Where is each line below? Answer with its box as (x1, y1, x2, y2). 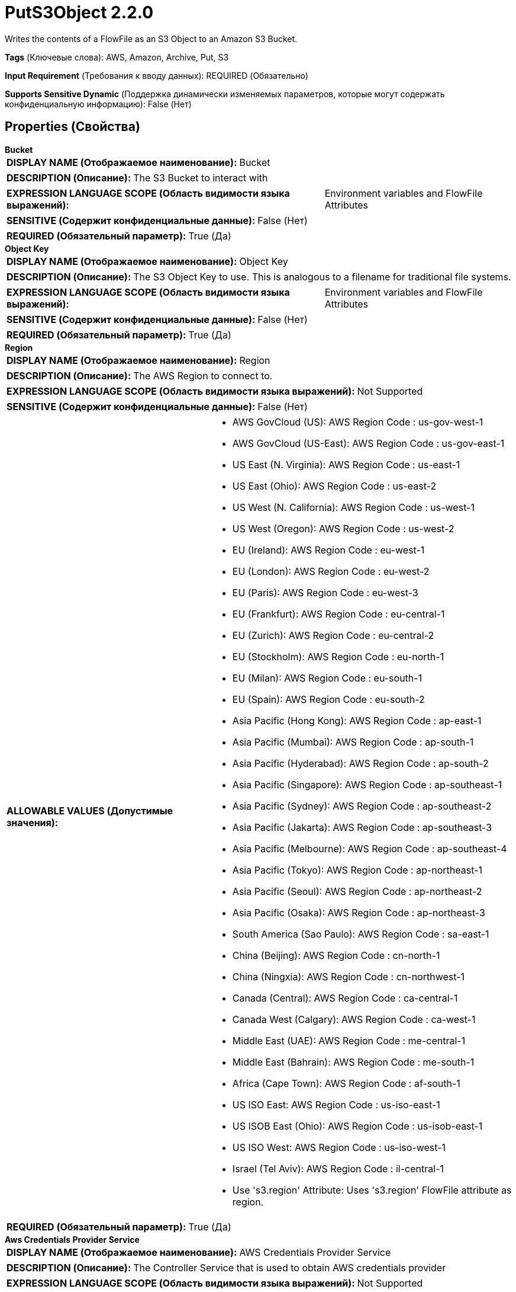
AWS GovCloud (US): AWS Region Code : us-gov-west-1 (232, 415, 483, 428)
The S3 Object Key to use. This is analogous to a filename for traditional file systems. (133, 270, 511, 283)
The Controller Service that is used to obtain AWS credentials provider (133, 1261, 446, 1274)
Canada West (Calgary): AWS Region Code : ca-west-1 (232, 1013, 476, 1025)
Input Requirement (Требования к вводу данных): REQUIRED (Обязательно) (5, 70, 309, 81)
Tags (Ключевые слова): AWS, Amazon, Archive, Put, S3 (5, 52, 229, 62)
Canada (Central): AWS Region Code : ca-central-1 (232, 992, 458, 1004)
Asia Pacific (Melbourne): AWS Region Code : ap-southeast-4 (232, 842, 507, 855)
